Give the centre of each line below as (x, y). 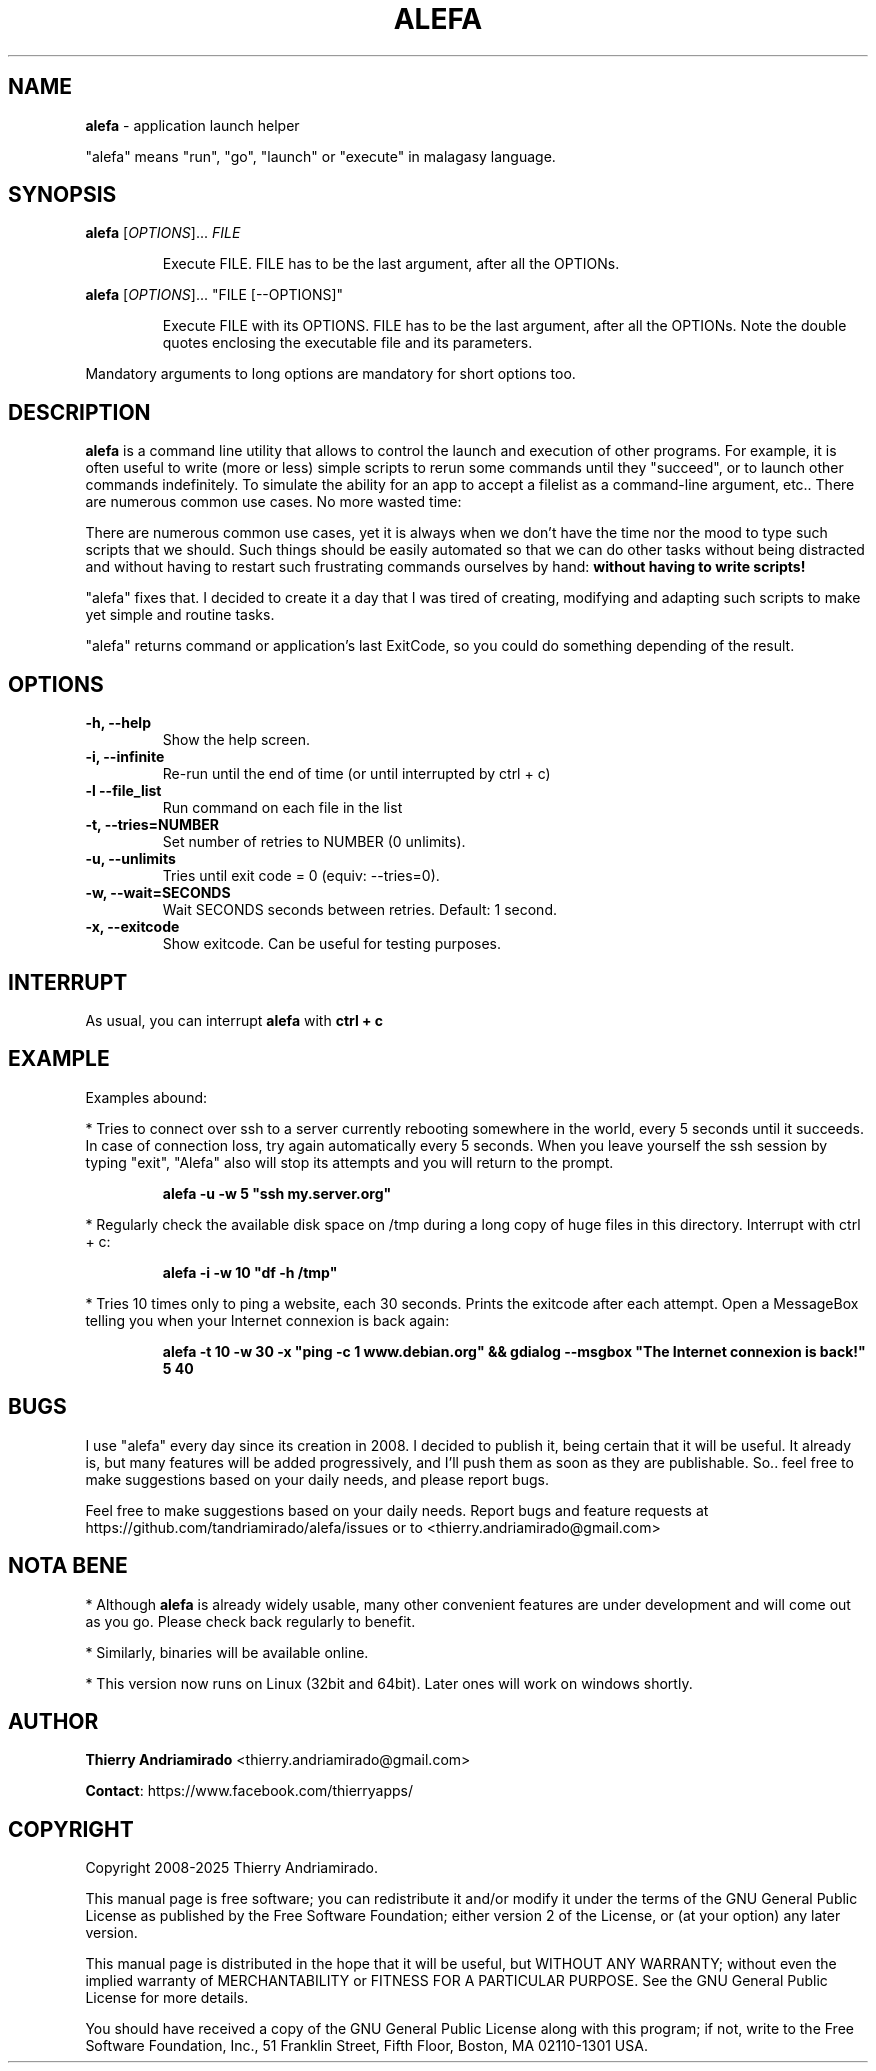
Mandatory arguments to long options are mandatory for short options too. (330, 374)
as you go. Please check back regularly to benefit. (250, 1621)
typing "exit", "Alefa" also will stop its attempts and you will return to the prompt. (349, 1162)
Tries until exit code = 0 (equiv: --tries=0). (301, 876)
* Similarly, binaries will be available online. (227, 1652)
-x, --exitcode (132, 927)
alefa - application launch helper (192, 125)
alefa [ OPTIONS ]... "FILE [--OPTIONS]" (214, 295)
